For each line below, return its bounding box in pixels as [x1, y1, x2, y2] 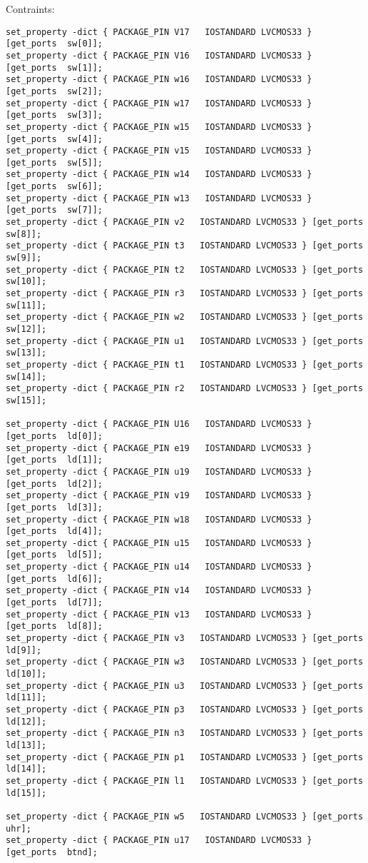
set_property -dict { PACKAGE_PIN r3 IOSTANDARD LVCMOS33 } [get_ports [6, 288, 364, 299]
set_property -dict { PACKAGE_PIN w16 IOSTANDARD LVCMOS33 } [6, 74, 312, 85]
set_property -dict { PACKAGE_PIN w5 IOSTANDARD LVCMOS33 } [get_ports [6, 811, 364, 822]
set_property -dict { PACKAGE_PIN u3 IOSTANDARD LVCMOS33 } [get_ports [6, 680, 364, 691]
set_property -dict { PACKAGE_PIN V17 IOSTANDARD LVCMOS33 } [6, 26, 312, 37]
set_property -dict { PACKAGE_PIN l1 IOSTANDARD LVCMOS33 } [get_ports [6, 775, 364, 786]
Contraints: [6, 1, 55, 16]
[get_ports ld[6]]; [6, 573, 103, 584]
